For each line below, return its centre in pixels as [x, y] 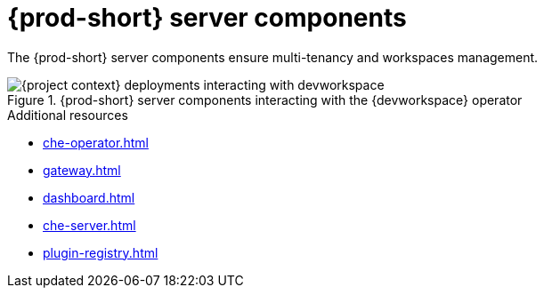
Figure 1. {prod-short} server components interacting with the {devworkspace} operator [265, 100]
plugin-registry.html [101, 252]
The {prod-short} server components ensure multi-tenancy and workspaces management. [273, 57]
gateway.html [82, 170]
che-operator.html [96, 142]
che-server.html [89, 225]
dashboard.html [89, 197]
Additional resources [68, 115]
